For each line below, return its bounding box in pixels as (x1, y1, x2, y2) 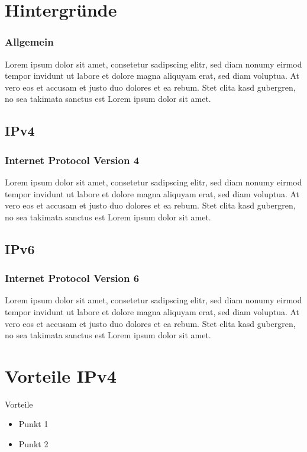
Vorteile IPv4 (5, 363, 117, 387)
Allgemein (5, 34, 54, 49)
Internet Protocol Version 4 (5, 152, 140, 167)
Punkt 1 (18, 418, 49, 430)
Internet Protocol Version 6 (5, 271, 140, 286)
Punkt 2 (18, 438, 49, 450)
